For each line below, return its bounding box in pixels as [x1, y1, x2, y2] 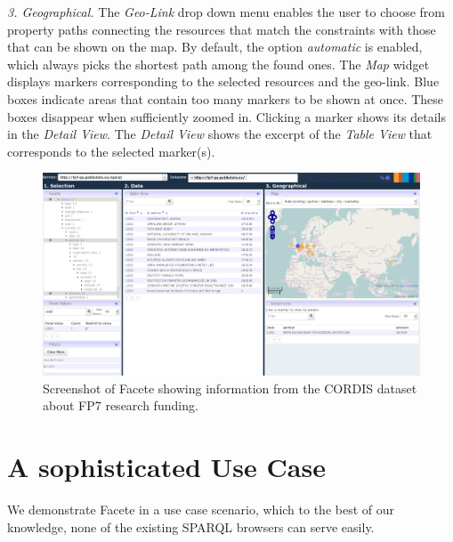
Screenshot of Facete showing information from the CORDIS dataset [43, 378, 417, 397]
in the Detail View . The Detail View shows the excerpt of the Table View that [7, 125, 433, 143]
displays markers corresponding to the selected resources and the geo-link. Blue [7, 72, 440, 91]
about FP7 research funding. [43, 396, 198, 415]
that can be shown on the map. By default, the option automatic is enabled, [7, 37, 423, 56]
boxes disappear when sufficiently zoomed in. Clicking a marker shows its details [7, 107, 446, 125]
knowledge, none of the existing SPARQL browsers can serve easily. [7, 517, 375, 536]
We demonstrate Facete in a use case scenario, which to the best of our [7, 500, 395, 519]
